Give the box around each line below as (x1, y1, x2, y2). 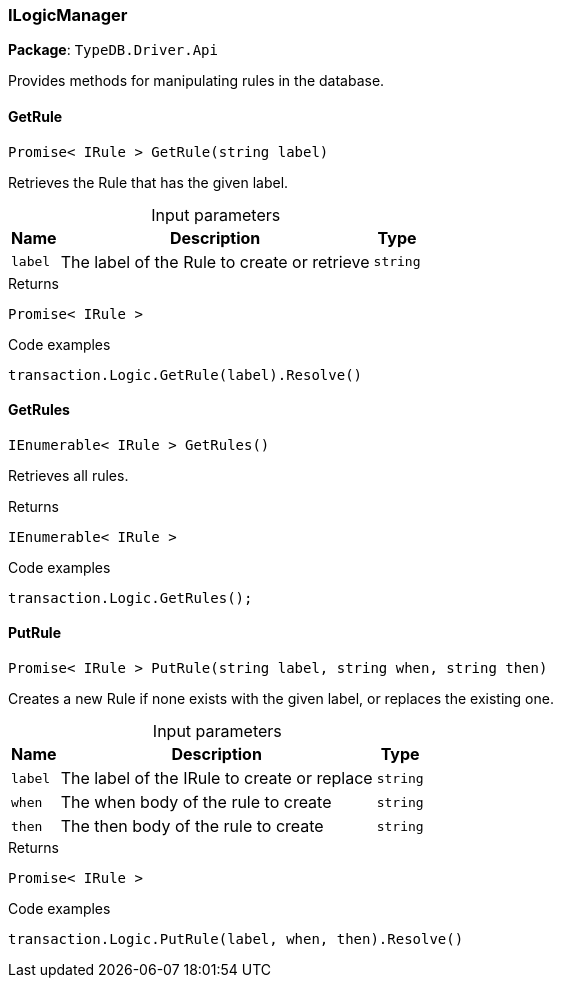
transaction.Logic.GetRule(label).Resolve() (8, 366, 363, 383)
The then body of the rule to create (60, 816, 324, 837)
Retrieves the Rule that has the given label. (8, 173, 289, 191)
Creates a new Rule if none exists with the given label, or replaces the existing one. (8, 690, 554, 708)
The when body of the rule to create (60, 792, 332, 813)
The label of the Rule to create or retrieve (60, 251, 370, 272)
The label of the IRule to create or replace (60, 768, 373, 789)
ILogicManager (8, 5, 128, 25)
